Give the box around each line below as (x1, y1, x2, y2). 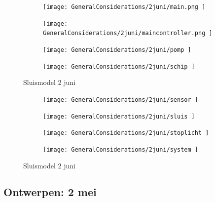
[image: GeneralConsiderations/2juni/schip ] (43, 63, 195, 70)
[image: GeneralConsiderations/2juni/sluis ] (43, 113, 195, 120)
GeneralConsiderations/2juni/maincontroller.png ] (43, 30, 213, 37)
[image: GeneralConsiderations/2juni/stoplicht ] (43, 129, 209, 137)
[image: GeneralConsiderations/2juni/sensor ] (43, 96, 198, 103)
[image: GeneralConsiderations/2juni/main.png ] (43, 3, 206, 10)
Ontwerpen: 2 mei (3, 184, 97, 200)
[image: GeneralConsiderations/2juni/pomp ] (43, 46, 191, 53)
